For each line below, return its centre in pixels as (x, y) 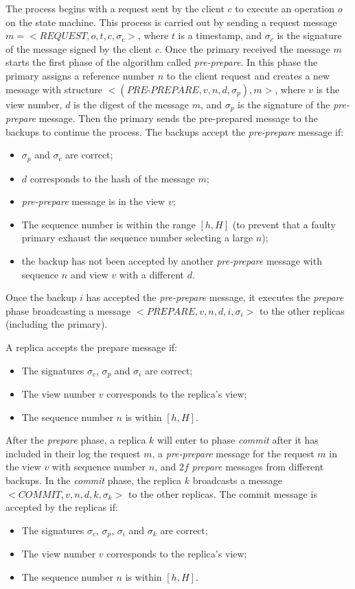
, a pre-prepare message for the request (233, 453)
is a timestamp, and (220, 35)
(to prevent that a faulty (284, 224)
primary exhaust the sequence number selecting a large (137, 238)
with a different (151, 274)
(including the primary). (57, 324)
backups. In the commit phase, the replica (94, 480)
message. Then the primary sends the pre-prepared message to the (178, 118)
